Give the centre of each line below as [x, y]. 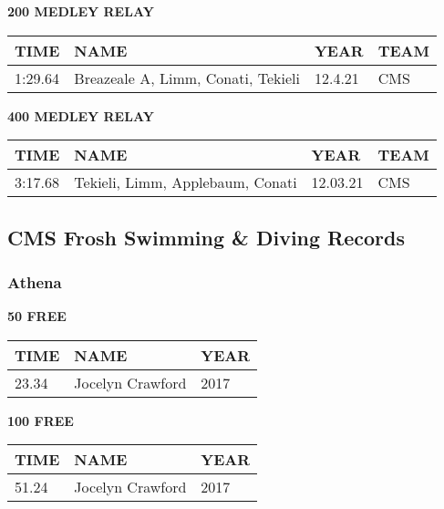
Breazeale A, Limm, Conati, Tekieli [187, 78]
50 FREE [37, 316]
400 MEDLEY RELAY [81, 115]
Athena [35, 281]
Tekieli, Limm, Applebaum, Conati [186, 182]
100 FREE [41, 420]
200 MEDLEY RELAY [81, 11]
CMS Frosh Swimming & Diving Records [207, 237]
